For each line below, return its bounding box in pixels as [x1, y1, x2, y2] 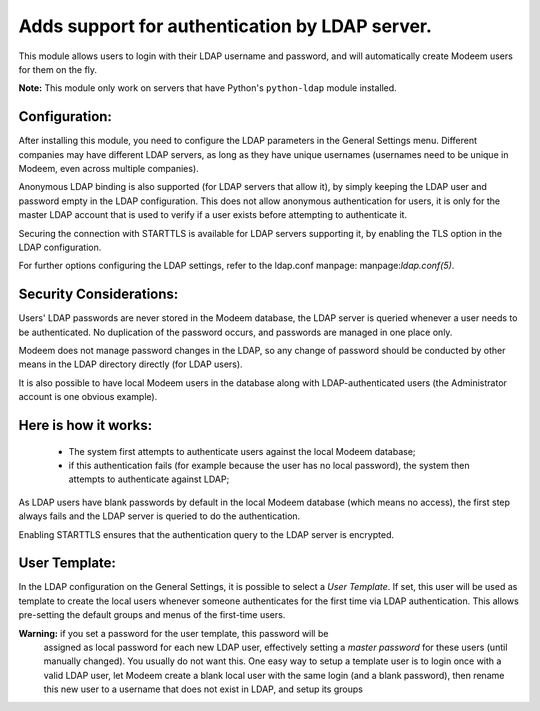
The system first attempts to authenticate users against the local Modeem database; [68, 445, 416, 457]
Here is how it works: [18, 417, 153, 434]
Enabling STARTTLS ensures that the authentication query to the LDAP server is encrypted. [18, 528, 395, 540]
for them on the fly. [18, 63, 98, 75]
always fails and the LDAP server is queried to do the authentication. [18, 510, 301, 522]
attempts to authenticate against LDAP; [68, 473, 230, 485]
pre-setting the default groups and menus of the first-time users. [18, 609, 286, 621]
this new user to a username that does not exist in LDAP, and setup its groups [43, 683, 364, 695]
